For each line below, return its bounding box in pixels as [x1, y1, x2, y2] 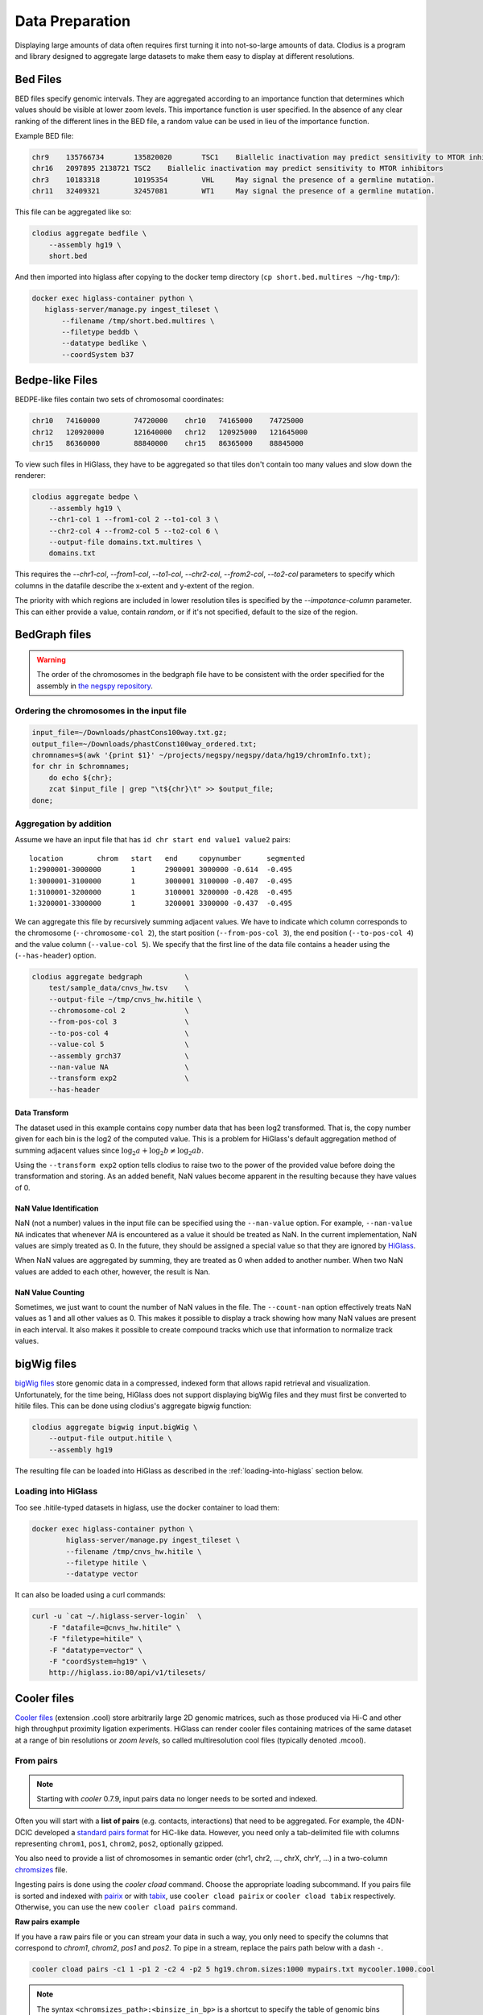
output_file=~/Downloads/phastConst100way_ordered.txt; [31, 739, 258, 749]
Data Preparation [14, 12, 131, 30]
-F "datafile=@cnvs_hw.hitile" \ [48, 1622, 181, 1632]
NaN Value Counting [14, 1287, 85, 1297]
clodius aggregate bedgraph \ [31, 972, 189, 981]
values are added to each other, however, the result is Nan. [14, 1266, 211, 1277]
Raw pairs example [14, 1917, 80, 1926]
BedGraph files [14, 628, 92, 642]
